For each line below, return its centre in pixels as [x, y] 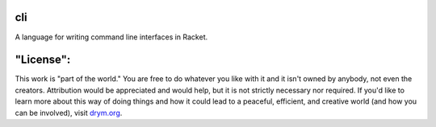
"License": [43, 60]
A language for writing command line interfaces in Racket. [111, 37]
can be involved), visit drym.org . [69, 113]
